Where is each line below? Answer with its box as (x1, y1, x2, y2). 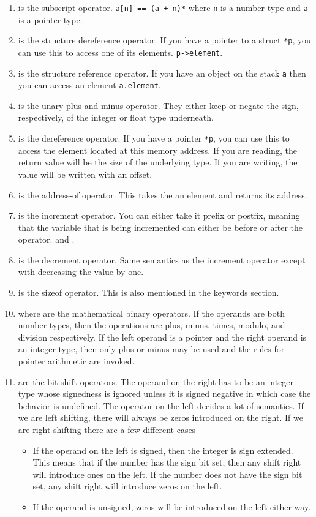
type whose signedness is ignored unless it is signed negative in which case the (18, 387, 311, 400)
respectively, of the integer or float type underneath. (18, 111, 214, 124)
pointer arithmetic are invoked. (18, 355, 135, 368)
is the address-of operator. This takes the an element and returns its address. (18, 188, 307, 201)
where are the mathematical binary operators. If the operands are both (18, 306, 285, 319)
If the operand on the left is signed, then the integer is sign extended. (32, 443, 293, 456)
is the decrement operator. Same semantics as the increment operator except (18, 253, 306, 266)
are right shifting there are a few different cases (18, 423, 196, 436)
